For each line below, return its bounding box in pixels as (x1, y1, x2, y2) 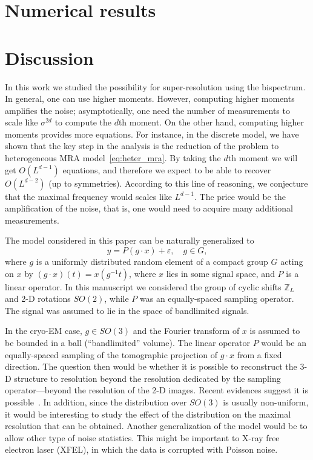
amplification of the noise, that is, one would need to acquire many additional (5, 202, 293, 215)
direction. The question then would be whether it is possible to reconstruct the (5, 360, 297, 373)
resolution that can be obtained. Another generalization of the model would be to (5, 419, 308, 432)
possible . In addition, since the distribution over (5, 395, 187, 408)
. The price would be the (194, 190, 286, 202)
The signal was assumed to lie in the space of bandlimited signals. (5, 304, 249, 316)
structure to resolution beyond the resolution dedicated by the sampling (14, 372, 281, 384)
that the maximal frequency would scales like (5, 190, 172, 202)
